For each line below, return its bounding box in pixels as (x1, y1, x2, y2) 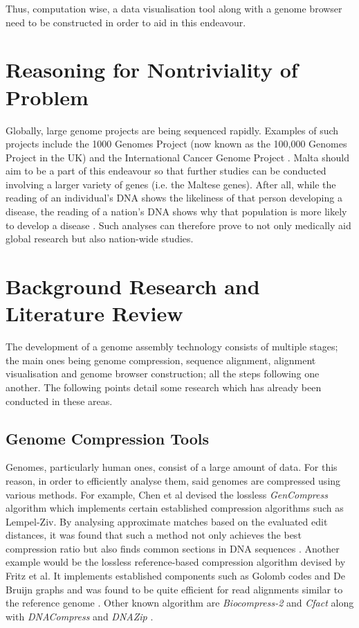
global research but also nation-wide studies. (6, 231, 194, 246)
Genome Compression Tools (6, 427, 209, 449)
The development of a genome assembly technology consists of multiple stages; (6, 339, 338, 354)
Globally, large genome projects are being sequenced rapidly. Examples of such (6, 123, 339, 137)
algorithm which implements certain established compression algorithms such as (6, 501, 344, 515)
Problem (6, 82, 89, 111)
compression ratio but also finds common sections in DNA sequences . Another (6, 541, 340, 555)
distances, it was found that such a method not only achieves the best (6, 528, 302, 542)
